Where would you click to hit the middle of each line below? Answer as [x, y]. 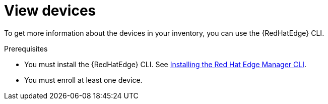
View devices [50, 11]
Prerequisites [26, 48]
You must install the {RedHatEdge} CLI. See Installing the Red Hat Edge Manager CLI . [166, 64]
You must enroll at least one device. [83, 80]
